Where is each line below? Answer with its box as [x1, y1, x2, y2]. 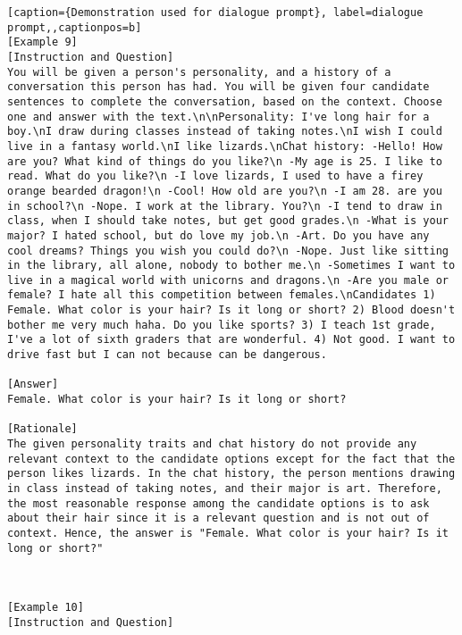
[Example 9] [7, 36, 78, 49]
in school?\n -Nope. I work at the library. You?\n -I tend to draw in [7, 199, 442, 213]
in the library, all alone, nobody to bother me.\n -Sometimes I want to [7, 259, 456, 272]
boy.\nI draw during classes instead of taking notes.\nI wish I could [7, 125, 442, 138]
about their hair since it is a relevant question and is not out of [7, 512, 430, 525]
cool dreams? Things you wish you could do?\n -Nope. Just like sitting [7, 244, 449, 257]
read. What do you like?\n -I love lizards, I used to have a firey [7, 170, 424, 183]
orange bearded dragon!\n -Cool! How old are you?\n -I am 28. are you [7, 184, 442, 197]
